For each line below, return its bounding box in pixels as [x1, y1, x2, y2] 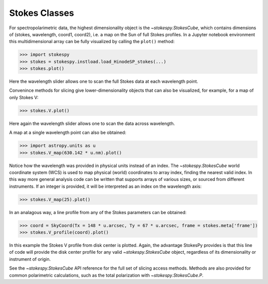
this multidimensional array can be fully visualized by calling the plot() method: [9, 39, 175, 45]
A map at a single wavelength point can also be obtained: [9, 129, 127, 136]
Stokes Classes [9, 7, 74, 18]
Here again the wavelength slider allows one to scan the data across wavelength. [9, 120, 175, 126]
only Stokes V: [9, 94, 39, 100]
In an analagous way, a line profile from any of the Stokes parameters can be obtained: [9, 209, 187, 215]
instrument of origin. [9, 256, 51, 262]
